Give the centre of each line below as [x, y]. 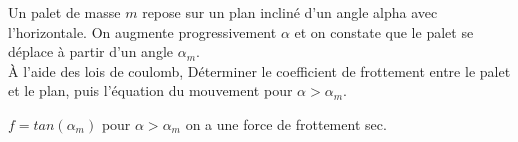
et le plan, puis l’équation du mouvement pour [150, 90]
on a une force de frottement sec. [286, 123]
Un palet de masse [64, 12]
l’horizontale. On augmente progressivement [142, 31]
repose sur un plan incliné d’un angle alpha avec [290, 12]
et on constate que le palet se [384, 31]
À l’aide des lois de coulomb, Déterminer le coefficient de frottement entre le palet [259, 70]
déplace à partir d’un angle [90, 51]
